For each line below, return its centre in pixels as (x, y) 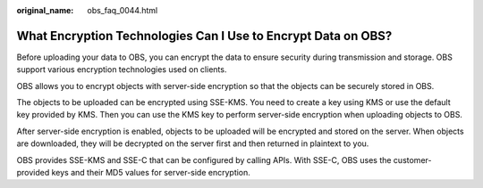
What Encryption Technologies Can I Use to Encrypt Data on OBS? (204, 36)
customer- (412, 159)
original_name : (45, 10)
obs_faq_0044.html (123, 10)
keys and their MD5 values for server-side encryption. (151, 173)
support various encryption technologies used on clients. (122, 69)
